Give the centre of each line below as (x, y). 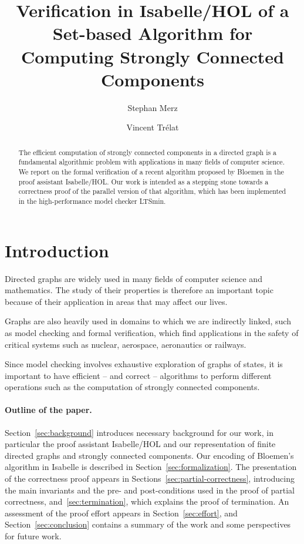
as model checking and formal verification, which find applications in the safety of (152, 332)
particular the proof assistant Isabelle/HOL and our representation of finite (140, 444)
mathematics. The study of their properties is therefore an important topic (139, 290)
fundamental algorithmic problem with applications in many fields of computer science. (151, 162)
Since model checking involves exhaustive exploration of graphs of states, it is (144, 364)
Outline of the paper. (48, 410)
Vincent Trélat (153, 127)
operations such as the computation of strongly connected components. (132, 387)
